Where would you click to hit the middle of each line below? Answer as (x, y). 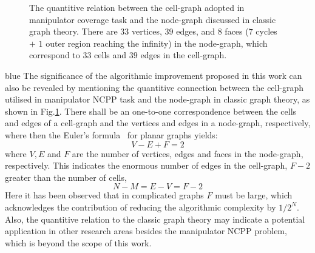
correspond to (55, 55)
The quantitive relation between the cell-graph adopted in (137, 7)
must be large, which (254, 195)
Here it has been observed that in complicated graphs (104, 195)
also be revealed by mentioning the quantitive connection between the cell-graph (154, 87)
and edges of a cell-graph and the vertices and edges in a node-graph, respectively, (158, 123)
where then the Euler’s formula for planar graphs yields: (111, 134)
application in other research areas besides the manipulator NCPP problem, (146, 231)
